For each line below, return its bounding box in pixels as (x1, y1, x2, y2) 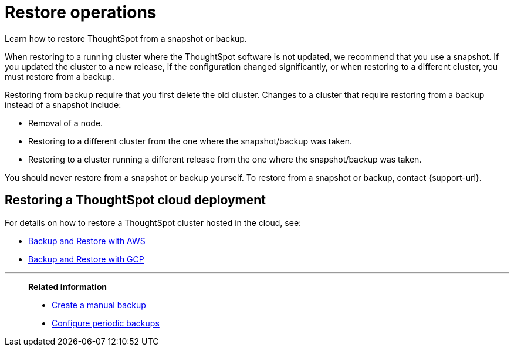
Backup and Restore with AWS (28, 235, 146, 246)
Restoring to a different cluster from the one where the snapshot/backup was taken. (28, 136, 353, 146)
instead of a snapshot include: (5, 99, 121, 110)
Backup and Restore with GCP (28, 254, 144, 264)
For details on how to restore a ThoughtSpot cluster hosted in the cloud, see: (5, 217, 302, 228)
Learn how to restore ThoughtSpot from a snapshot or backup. (5, 33, 247, 43)
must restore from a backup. (5, 71, 114, 82)
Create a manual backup (52, 299, 146, 310)
